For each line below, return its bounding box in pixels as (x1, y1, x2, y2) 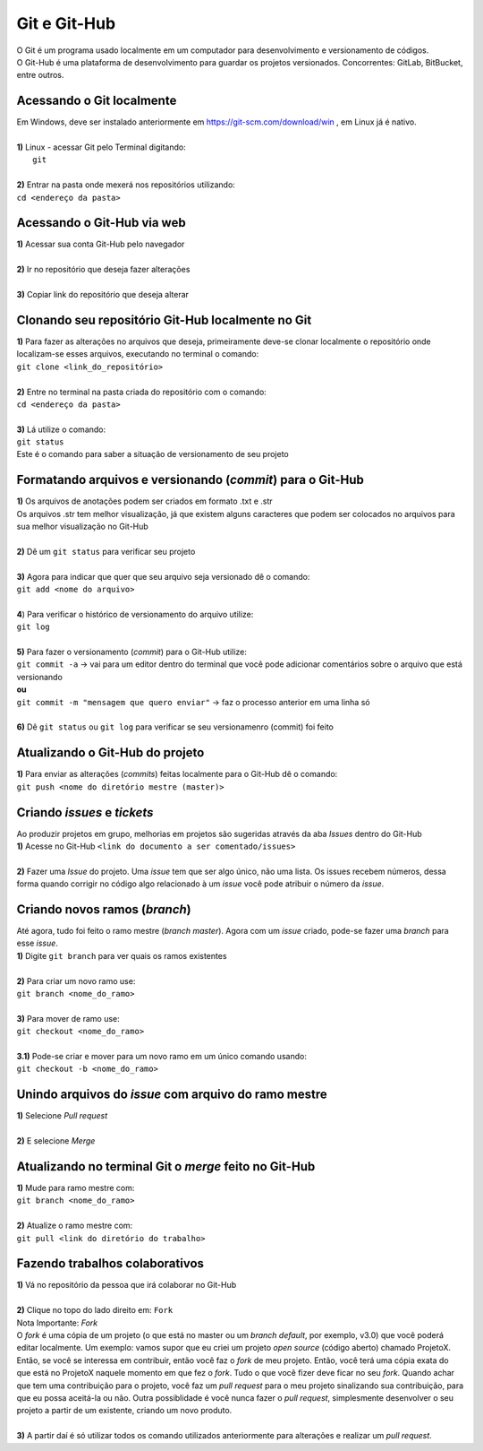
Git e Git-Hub (16, 13, 116, 33)
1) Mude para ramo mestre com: (16, 1182, 135, 1193)
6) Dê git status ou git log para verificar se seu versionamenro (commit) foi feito (16, 721, 335, 732)
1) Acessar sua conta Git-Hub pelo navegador (16, 238, 185, 250)
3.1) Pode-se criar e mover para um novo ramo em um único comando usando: (16, 1050, 308, 1061)
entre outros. (16, 70, 64, 81)
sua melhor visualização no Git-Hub (16, 521, 149, 532)
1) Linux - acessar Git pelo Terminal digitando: (16, 142, 187, 152)
